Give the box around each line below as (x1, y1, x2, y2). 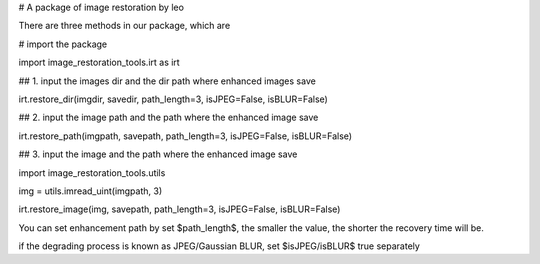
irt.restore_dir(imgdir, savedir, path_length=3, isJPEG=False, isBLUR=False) (18, 93, 329, 105)
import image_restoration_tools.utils (18, 166, 166, 179)
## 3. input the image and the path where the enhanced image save (18, 148, 298, 160)
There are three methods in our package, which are (18, 20, 231, 32)
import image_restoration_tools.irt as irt (18, 56, 180, 69)
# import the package (18, 38, 108, 50)
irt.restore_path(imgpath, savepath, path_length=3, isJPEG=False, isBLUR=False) (18, 130, 353, 142)
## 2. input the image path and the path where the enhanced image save (18, 111, 319, 124)
